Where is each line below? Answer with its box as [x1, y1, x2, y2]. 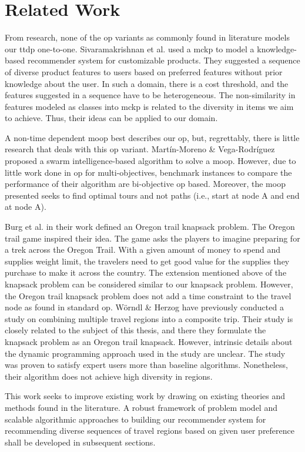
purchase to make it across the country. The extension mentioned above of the [5, 266, 287, 279]
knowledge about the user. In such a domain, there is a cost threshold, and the [5, 77, 289, 89]
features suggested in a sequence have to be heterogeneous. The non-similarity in [5, 89, 296, 101]
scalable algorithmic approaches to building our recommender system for [5, 413, 266, 425]
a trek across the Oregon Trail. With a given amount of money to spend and [5, 243, 280, 256]
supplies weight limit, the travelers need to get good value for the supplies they [5, 255, 290, 267]
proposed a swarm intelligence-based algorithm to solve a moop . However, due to [5, 155, 296, 167]
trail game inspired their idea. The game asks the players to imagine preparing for [5, 232, 300, 244]
